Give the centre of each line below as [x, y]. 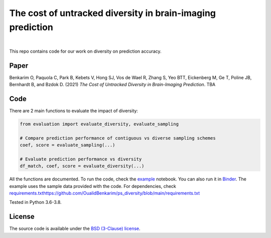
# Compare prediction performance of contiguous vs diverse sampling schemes [118, 138]
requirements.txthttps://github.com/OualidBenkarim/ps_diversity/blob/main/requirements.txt [105, 193]
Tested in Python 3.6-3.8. [36, 202]
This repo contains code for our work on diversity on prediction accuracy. [85, 51]
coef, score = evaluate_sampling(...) [67, 145]
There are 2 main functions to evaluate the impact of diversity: [74, 111]
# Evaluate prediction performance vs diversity [81, 159]
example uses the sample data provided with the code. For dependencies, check [93, 186]
